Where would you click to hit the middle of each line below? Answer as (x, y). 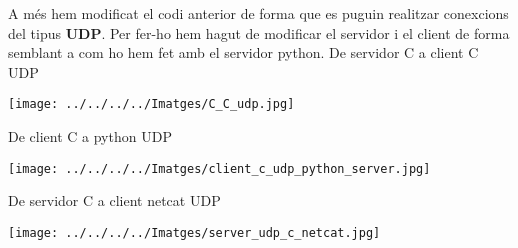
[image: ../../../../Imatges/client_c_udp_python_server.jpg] (219, 168)
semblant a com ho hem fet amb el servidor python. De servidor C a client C (243, 52)
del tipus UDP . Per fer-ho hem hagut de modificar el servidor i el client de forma (259, 32)
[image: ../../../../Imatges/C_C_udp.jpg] (151, 104)
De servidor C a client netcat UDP (114, 200)
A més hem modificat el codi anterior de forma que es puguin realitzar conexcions (258, 13)
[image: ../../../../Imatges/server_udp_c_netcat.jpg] (194, 232)
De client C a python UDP (90, 136)
